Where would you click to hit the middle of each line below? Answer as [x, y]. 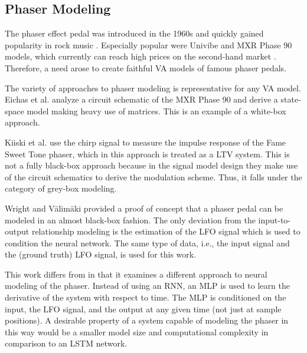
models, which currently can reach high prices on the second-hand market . [141, 56]
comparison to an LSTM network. [66, 343]
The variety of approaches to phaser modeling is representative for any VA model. [153, 88]
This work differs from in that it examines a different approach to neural [136, 274]
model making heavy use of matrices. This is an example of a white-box [156, 110]
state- [291, 99]
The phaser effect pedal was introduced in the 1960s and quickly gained [134, 33]
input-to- [275, 220]
